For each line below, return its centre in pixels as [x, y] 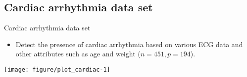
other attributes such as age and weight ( [78, 54]
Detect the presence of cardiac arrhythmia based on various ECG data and [129, 44]
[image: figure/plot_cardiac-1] [57, 69]
